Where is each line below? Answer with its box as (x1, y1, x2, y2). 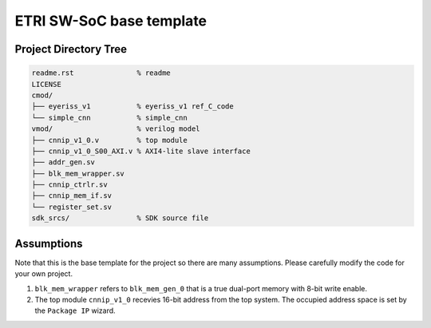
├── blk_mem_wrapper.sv (31, 168, 125, 178)
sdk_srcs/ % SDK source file (31, 214, 209, 223)
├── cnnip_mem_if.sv (31, 192, 112, 200)
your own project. (14, 269, 73, 279)
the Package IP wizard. (34, 306, 116, 315)
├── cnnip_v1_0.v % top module (31, 136, 188, 144)
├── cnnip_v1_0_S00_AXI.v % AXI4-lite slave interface (31, 146, 251, 156)
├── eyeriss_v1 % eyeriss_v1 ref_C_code (31, 102, 235, 111)
